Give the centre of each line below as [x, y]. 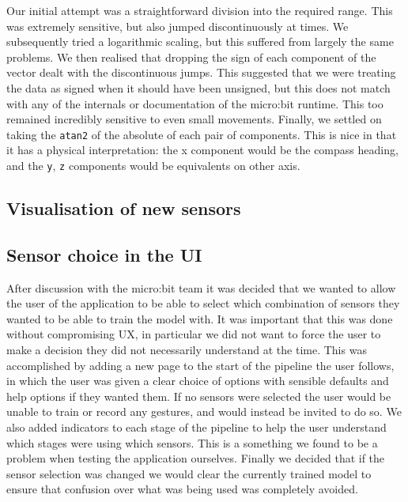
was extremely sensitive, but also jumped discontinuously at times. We [178, 26]
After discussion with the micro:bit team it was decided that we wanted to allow [201, 287]
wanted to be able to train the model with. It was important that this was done [200, 318]
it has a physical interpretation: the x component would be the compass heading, [202, 150]
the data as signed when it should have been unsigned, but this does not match [198, 87]
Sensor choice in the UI [104, 254]
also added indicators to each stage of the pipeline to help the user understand [196, 427]
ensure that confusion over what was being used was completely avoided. [182, 489]
